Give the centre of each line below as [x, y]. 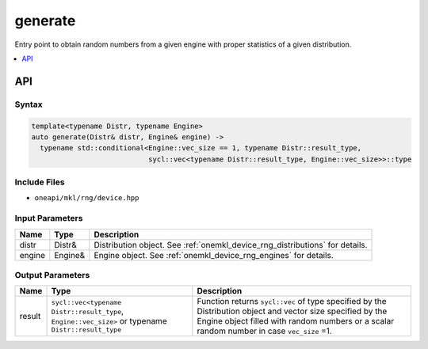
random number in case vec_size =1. [264, 331]
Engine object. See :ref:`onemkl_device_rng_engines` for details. [214, 255]
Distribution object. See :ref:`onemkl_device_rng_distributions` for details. [231, 245]
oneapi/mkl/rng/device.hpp [87, 198]
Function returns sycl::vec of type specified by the [292, 302]
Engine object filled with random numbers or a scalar [296, 321]
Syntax [29, 104]
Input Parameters [49, 218]
